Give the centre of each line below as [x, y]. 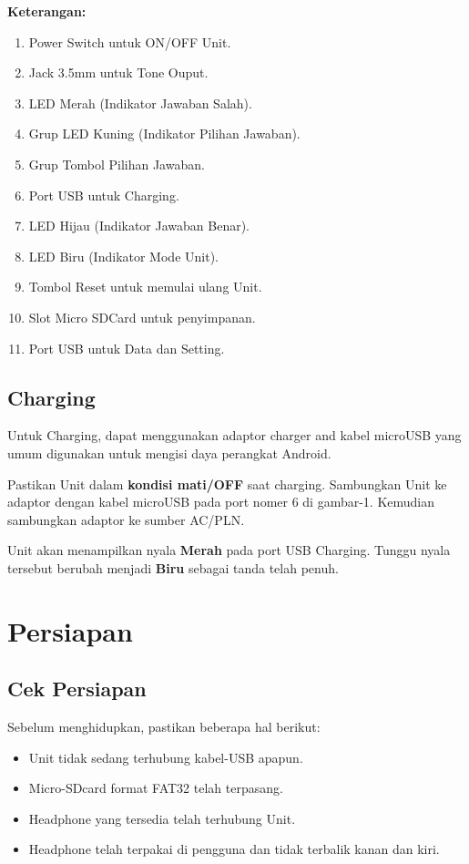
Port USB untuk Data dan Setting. [127, 348]
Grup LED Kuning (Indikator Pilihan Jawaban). [164, 134]
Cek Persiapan [77, 689]
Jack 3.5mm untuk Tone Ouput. [118, 72]
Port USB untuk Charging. [104, 195]
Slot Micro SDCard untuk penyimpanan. [142, 317]
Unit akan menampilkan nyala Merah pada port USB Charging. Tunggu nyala [229, 550]
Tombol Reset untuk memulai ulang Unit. [145, 287]
